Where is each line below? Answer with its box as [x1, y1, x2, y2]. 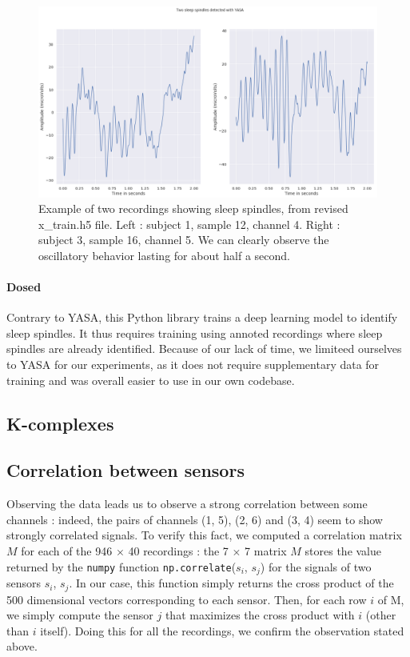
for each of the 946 [21, 543, 113, 559]
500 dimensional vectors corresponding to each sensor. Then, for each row [6, 591, 367, 607]
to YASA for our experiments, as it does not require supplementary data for [6, 356, 380, 373]
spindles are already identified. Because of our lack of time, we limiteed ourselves [6, 340, 402, 357]
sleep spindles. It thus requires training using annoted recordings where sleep [6, 324, 383, 341]
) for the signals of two [260, 558, 372, 575]
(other [365, 607, 396, 623]
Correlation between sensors [6, 458, 245, 483]
